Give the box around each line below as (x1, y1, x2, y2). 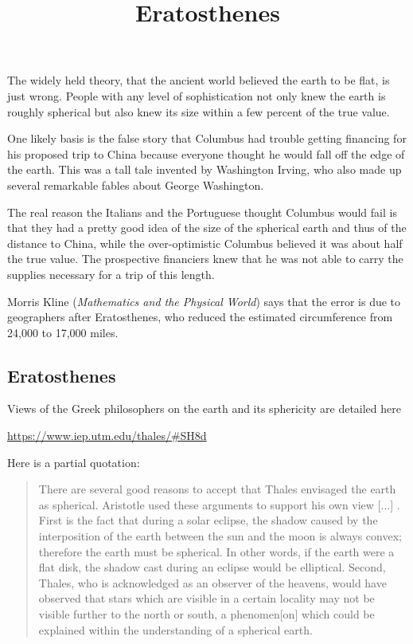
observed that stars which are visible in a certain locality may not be (38, 590, 375, 607)
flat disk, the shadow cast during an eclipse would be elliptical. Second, (38, 559, 386, 575)
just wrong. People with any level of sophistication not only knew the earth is (7, 87, 386, 104)
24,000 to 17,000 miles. (7, 324, 119, 340)
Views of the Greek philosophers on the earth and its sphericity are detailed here (7, 400, 401, 417)
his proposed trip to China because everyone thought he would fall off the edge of (7, 145, 405, 162)
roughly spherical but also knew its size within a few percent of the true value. (7, 103, 390, 120)
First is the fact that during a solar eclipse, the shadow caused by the (38, 512, 378, 528)
